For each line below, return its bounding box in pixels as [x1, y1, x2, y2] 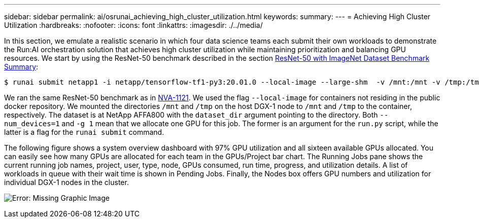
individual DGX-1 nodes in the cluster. [4, 178, 129, 187]
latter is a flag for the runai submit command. [4, 128, 164, 136]
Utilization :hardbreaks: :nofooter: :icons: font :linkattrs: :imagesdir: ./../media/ [4, 21, 263, 29]
